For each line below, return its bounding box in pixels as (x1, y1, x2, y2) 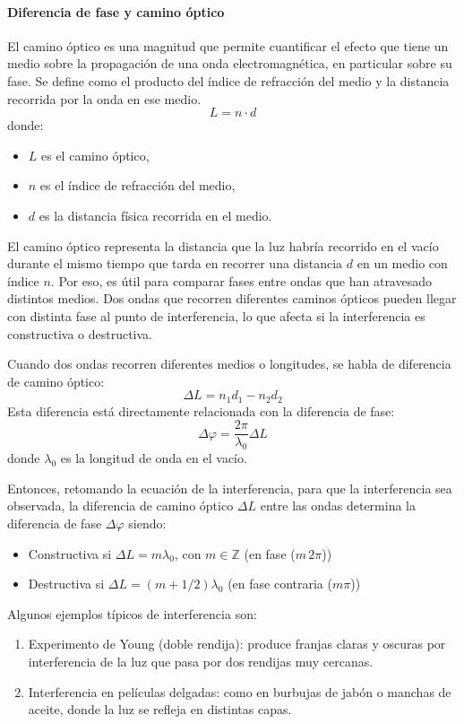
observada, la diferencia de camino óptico (7, 496, 234, 515)
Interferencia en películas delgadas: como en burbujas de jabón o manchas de (28, 682, 451, 701)
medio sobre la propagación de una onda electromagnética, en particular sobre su (7, 54, 452, 73)
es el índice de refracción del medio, (39, 176, 236, 195)
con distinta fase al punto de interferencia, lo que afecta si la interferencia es (7, 306, 425, 325)
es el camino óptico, (41, 145, 150, 164)
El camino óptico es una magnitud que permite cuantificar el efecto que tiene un (7, 36, 449, 55)
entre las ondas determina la (260, 496, 416, 515)
